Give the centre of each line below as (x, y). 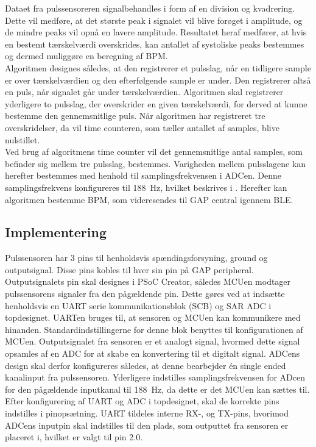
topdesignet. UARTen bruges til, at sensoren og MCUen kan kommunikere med (153, 317)
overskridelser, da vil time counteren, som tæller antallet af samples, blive (142, 127)
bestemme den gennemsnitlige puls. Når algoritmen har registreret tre (135, 116)
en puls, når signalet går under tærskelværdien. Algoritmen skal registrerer (144, 92)
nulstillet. (23, 139)
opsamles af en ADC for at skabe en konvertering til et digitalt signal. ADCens (153, 353)
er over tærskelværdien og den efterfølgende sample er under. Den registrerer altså (158, 80)
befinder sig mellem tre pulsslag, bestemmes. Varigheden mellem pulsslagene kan (156, 163)
